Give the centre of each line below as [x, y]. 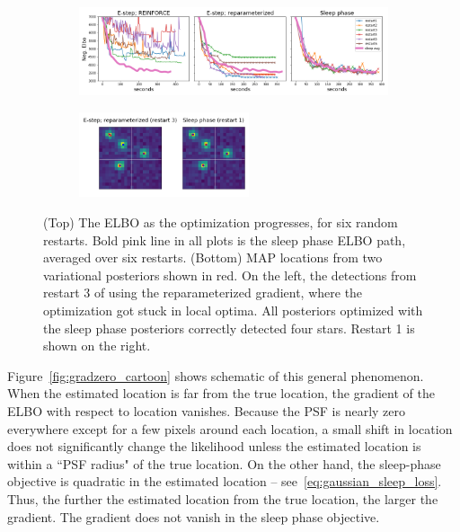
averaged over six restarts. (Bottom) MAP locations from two [213, 257]
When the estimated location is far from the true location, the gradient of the [221, 393]
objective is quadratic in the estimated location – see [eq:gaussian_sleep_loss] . [225, 481]
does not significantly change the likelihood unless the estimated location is [214, 446]
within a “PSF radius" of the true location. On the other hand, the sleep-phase [224, 463]
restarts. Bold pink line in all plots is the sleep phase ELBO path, [225, 239]
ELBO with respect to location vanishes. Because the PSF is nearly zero [207, 411]
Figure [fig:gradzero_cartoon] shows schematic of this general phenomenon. [216, 375]
